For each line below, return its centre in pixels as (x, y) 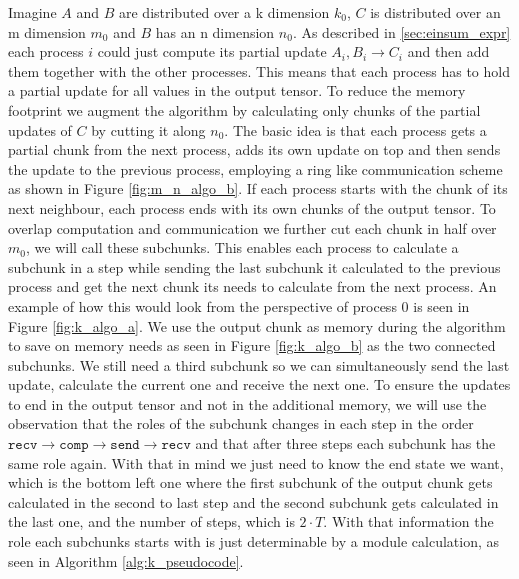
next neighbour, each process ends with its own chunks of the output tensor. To (252, 207)
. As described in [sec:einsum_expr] (401, 31)
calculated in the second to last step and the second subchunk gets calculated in (253, 501)
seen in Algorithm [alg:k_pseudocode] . (126, 560)
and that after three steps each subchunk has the (345, 443)
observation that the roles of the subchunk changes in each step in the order (241, 423)
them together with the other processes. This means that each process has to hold (259, 70)
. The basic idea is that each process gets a (355, 129)
